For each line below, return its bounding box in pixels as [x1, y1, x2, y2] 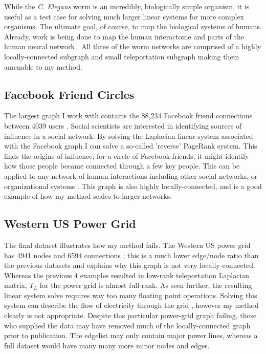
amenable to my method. [4, 61, 82, 72]
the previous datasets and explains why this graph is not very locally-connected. [4, 260, 255, 270]
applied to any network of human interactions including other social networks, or [4, 170, 258, 181]
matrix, [4, 280, 27, 290]
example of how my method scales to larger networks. [4, 191, 172, 201]
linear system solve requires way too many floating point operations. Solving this [4, 289, 257, 300]
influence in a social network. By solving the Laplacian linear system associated [4, 130, 253, 141]
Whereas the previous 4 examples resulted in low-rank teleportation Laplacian [4, 269, 250, 280]
